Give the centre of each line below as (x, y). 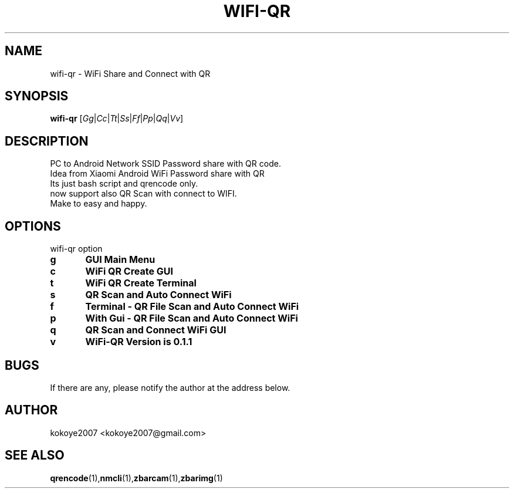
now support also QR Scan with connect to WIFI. (143, 194)
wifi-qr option (76, 249)
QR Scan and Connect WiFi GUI (156, 330)
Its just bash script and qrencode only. (124, 184)
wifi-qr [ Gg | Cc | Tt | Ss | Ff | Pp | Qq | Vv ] (117, 119)
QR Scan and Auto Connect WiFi (158, 295)
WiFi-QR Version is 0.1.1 (139, 342)
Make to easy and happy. (99, 204)
